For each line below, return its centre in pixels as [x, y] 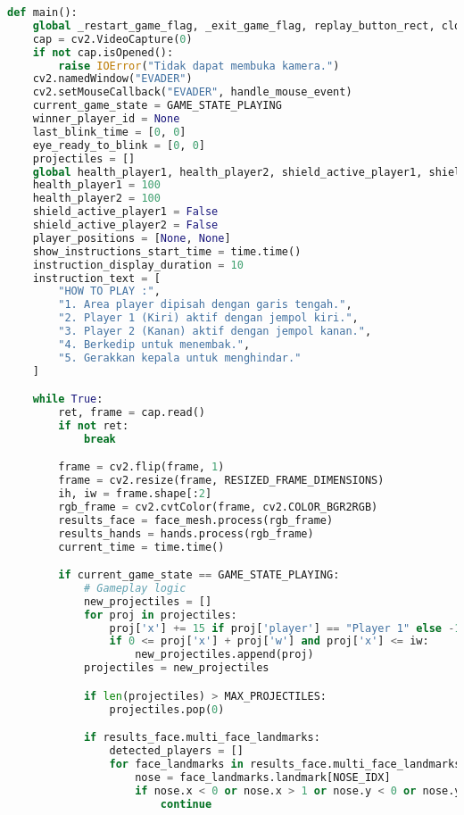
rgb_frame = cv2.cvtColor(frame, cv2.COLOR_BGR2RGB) [218, 507]
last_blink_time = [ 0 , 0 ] [109, 132]
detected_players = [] [176, 751]
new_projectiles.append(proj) [224, 655]
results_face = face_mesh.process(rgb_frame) [196, 520]
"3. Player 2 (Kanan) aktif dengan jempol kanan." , [215, 331]
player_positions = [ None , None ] [132, 238]
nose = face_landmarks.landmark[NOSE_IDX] [263, 777]
